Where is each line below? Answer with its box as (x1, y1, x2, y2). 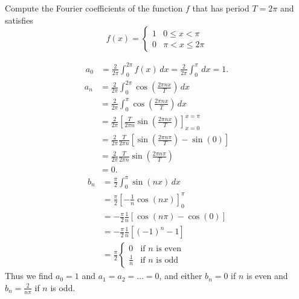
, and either (159, 269, 202, 282)
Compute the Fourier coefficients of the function (5, 2, 183, 14)
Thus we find (5, 269, 53, 282)
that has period (192, 2, 249, 14)
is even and (246, 269, 288, 282)
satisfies (5, 13, 33, 26)
